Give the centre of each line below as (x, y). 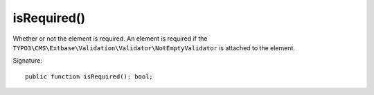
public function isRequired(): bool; (89, 76)
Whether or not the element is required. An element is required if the (110, 39)
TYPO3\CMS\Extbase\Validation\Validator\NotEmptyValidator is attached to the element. (154, 47)
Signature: (28, 61)
